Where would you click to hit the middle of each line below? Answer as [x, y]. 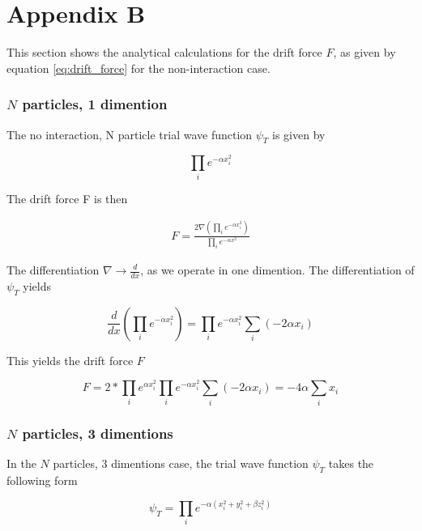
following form [42, 480]
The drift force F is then [67, 198]
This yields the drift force [70, 360]
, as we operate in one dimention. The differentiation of [277, 270]
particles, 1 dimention [95, 104]
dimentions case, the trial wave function [210, 463]
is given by [299, 134]
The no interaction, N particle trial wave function [130, 134]
